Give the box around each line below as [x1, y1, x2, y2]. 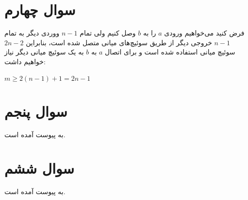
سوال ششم [4, 158, 74, 178]
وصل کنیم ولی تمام [80, 28, 136, 38]
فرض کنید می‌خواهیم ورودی [164, 28, 245, 38]
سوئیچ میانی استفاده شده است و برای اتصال [105, 47, 235, 57]
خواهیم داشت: [4, 56, 46, 66]
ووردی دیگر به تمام [4, 28, 60, 38]
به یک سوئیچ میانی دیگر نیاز [4, 47, 84, 57]
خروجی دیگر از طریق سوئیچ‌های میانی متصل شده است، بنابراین [26, 37, 212, 47]
